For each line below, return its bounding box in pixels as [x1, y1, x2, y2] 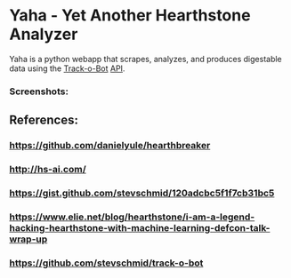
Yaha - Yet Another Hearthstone [9, 5, 251, 26]
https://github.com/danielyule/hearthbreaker [9, 139, 211, 152]
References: [9, 113, 78, 128]
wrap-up [9, 233, 48, 245]
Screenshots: [9, 85, 69, 98]
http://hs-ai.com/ [9, 163, 86, 176]
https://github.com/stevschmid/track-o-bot [9, 257, 204, 269]
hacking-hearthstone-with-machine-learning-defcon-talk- [9, 221, 271, 234]
